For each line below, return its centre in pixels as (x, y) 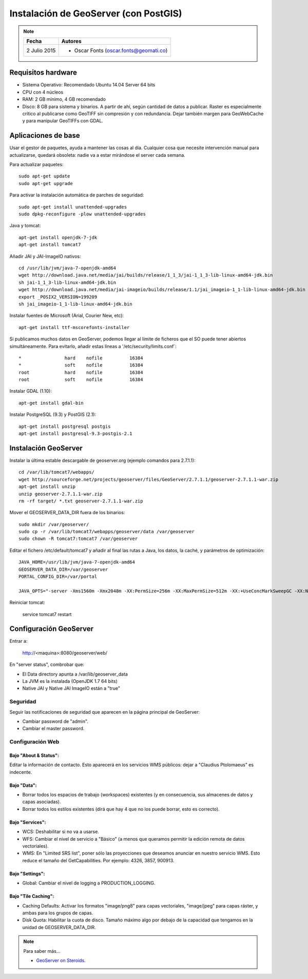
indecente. (21, 772)
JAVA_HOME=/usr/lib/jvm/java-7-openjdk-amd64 (77, 562)
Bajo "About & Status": (34, 755)
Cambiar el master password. (53, 729)
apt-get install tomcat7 (50, 245)
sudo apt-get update (44, 176)
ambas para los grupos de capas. (58, 913)
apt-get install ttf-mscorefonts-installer (74, 327)
